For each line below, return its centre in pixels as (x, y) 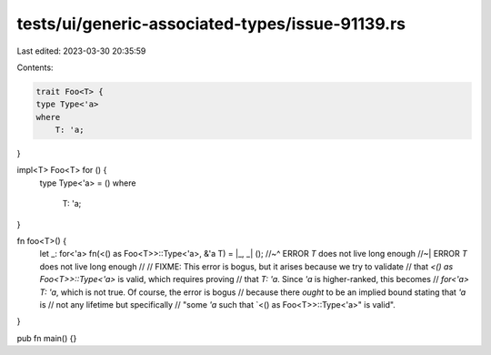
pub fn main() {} (47, 338)
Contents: (35, 67)
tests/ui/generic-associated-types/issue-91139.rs (211, 24)
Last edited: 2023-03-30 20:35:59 (81, 51)
